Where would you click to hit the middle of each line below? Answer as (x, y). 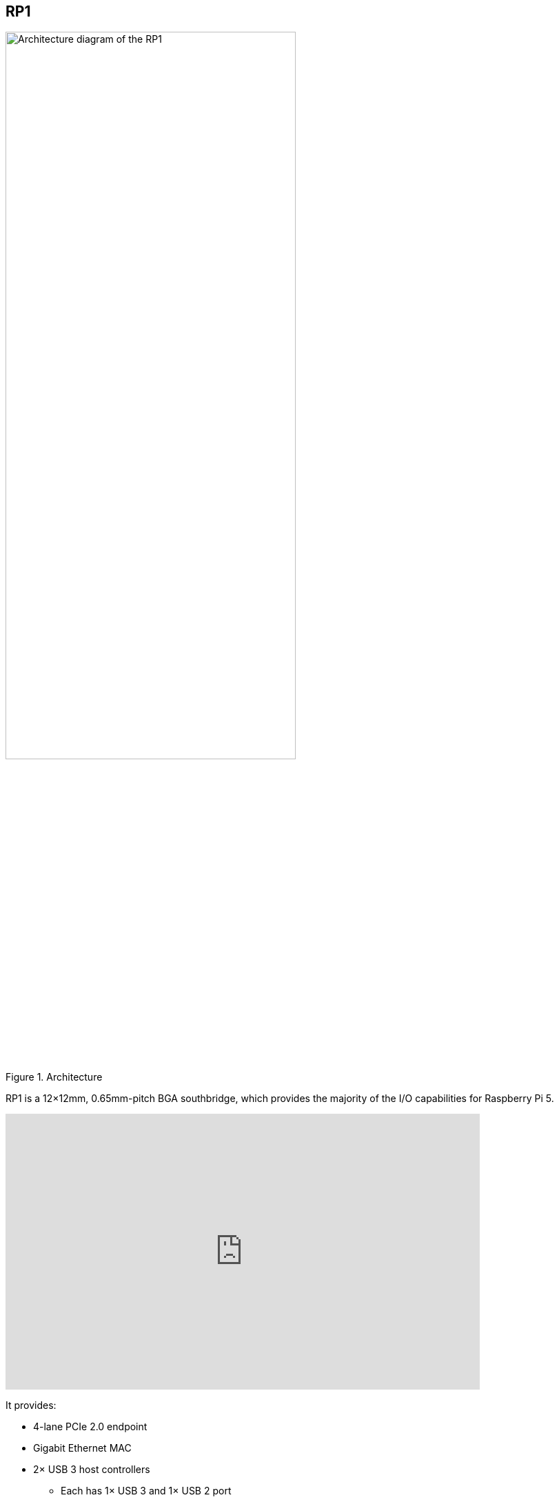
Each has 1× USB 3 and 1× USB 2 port (146, 1490)
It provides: (31, 1405)
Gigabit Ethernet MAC (82, 1448)
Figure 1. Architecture (54, 1077)
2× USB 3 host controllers (92, 1469)
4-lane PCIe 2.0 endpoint (90, 1426)
